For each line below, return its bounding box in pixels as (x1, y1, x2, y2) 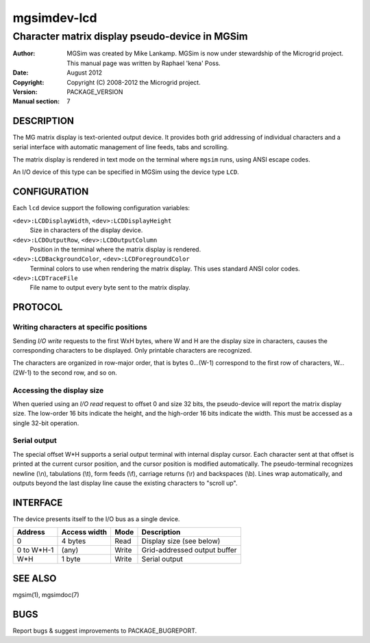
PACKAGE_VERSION (66, 88, 123, 96)
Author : (12, 49, 36, 58)
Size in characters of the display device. (29, 226, 143, 234)
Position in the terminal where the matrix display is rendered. (29, 245, 201, 253)
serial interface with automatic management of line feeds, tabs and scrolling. (12, 142, 229, 151)
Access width (61, 527, 108, 537)
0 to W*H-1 (16, 545, 54, 555)
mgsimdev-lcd (12, 10, 97, 25)
